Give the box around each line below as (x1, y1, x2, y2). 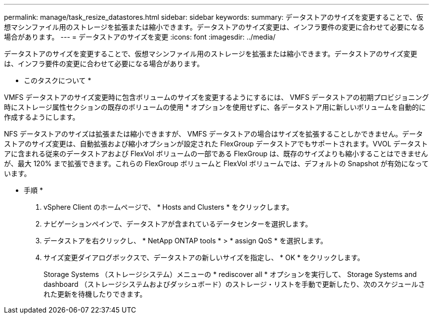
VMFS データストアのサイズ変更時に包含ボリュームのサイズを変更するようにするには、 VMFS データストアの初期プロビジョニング (4, 93, 429, 101)
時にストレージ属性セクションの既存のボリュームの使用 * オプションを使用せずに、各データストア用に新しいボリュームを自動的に (4, 103, 426, 111)
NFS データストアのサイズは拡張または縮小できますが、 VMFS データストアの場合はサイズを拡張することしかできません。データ (4, 130, 423, 138)
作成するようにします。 (4, 113, 80, 121)
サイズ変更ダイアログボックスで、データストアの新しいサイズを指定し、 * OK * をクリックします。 (43, 253, 364, 262)
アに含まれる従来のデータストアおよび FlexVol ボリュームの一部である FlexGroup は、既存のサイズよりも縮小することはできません (4, 149, 428, 158)
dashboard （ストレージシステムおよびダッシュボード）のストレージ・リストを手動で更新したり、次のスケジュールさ (43, 280, 426, 288)
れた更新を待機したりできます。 (43, 290, 147, 298)
